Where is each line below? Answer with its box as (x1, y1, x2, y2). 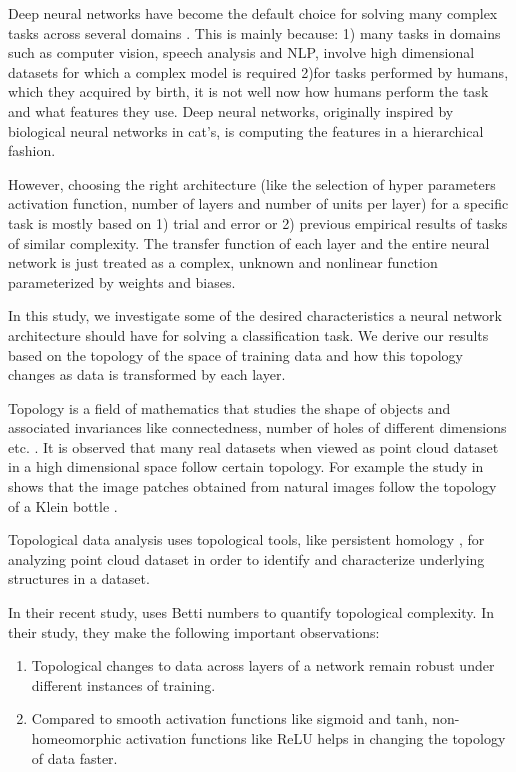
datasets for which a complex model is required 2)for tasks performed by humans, (8, 61, 509, 82)
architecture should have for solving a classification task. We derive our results (8, 324, 489, 345)
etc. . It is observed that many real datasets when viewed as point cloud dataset (8, 436, 499, 457)
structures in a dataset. (8, 568, 150, 589)
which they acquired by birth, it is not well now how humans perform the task (8, 81, 489, 102)
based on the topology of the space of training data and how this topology (8, 344, 463, 365)
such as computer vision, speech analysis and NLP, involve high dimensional (8, 42, 475, 63)
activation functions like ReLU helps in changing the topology (125, 728, 506, 748)
